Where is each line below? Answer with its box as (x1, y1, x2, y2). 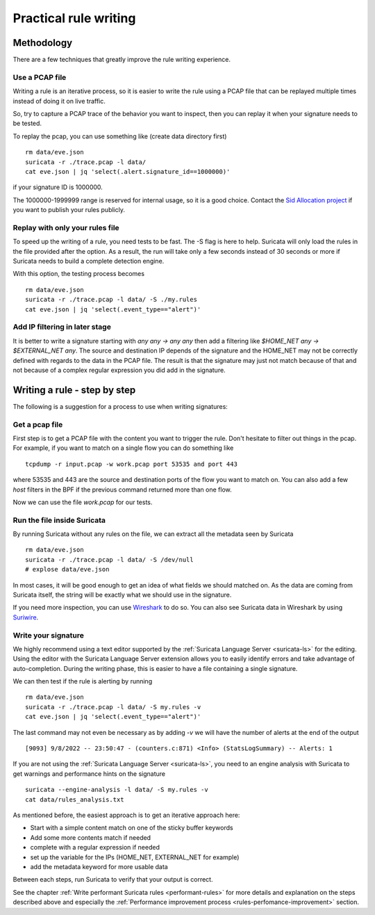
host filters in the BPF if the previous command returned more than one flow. (12, 485, 232, 494)
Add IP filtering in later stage (12, 322, 111, 332)
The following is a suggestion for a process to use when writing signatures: (12, 402, 228, 410)
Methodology (12, 37, 73, 49)
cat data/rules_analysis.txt (25, 795, 124, 803)
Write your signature (12, 630, 85, 640)
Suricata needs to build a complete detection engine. (12, 257, 165, 266)
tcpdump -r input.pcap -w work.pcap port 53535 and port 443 (25, 460, 237, 468)
